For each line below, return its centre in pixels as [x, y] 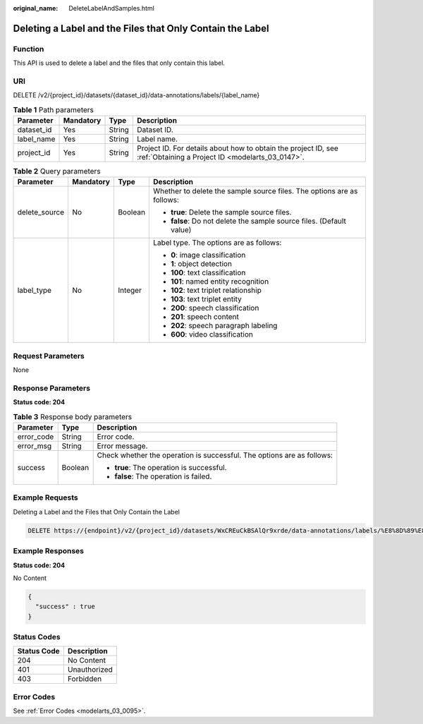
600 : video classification [211, 334]
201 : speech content [204, 317]
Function [29, 49]
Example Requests [45, 497]
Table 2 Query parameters [57, 171]
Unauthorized [90, 670]
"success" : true [65, 607]
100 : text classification [208, 273]
